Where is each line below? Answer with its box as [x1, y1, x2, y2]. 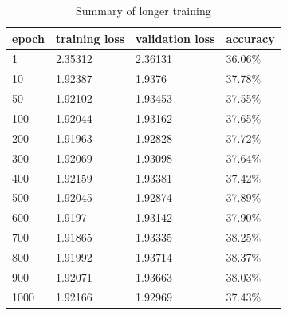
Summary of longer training [76, 2, 211, 18]
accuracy [226, 30, 275, 46]
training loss [55, 30, 125, 46]
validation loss [136, 30, 215, 46]
